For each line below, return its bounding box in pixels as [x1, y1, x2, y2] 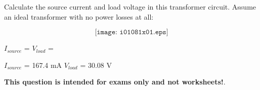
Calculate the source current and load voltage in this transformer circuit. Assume [4, 2, 256, 12]
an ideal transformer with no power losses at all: [4, 11, 154, 22]
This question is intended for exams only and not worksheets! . [4, 76, 226, 87]
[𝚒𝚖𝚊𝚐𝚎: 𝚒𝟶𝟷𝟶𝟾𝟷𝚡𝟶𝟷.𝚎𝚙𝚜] [95, 29, 168, 36]
